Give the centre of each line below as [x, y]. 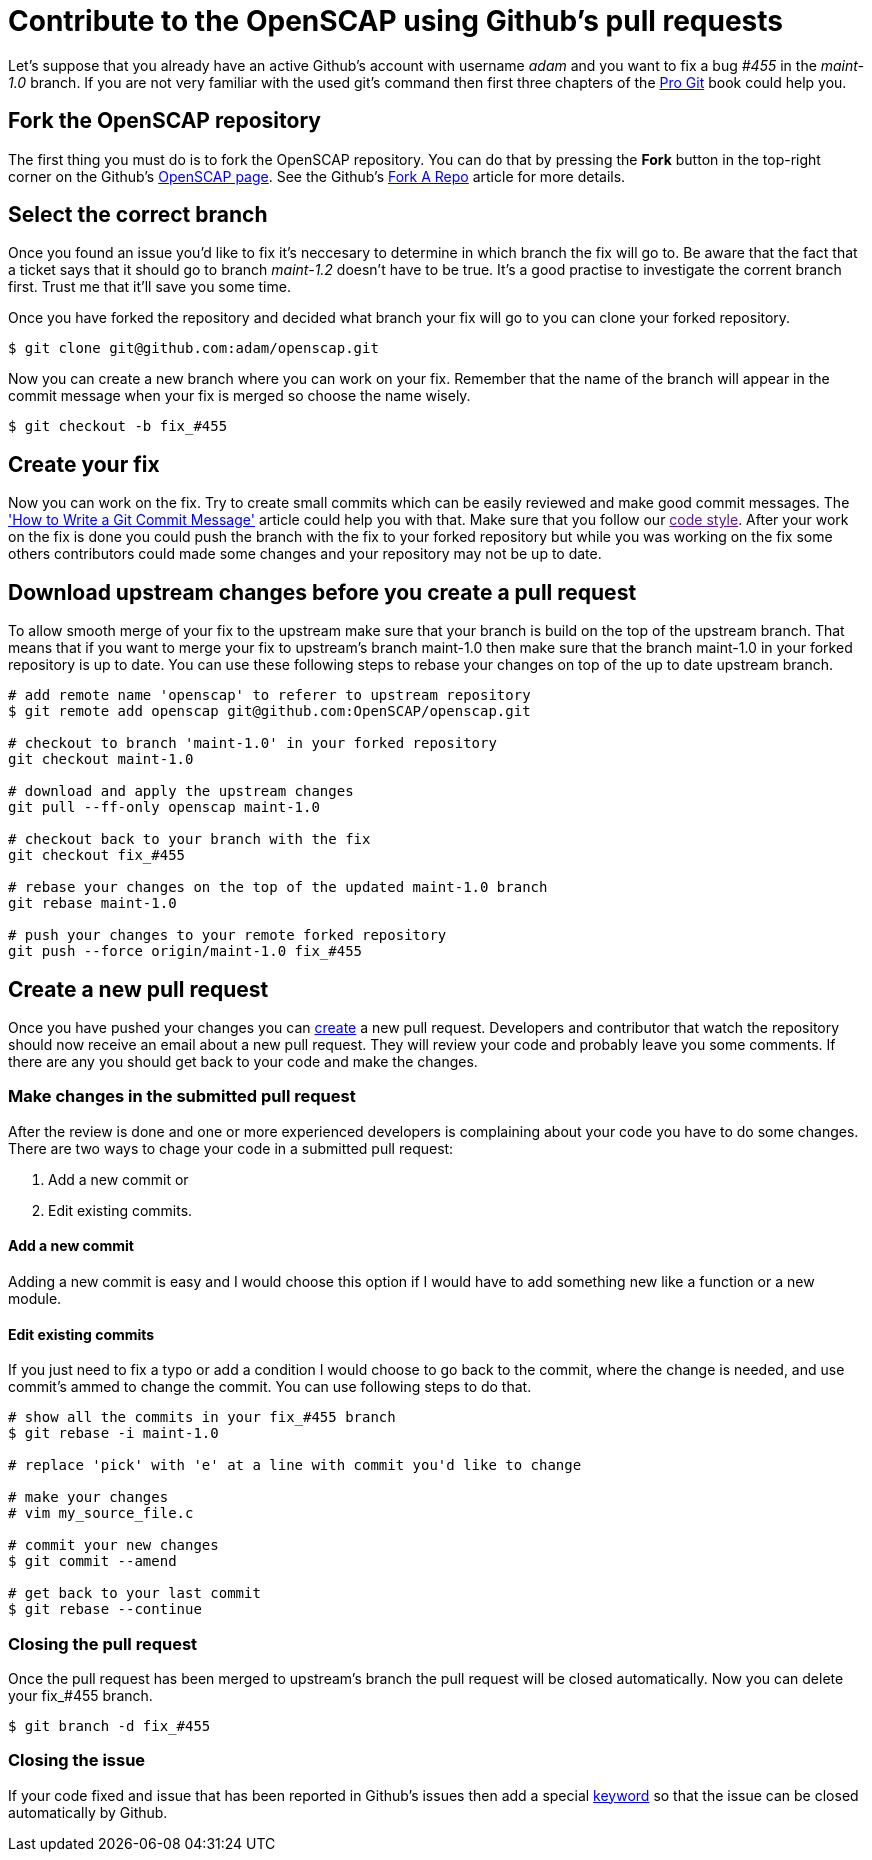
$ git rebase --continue [105, 1609]
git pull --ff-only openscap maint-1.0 [164, 807]
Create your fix [84, 464]
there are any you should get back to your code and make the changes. [243, 1061]
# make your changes [88, 1497]
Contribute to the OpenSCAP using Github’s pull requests [396, 21]
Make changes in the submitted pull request [182, 1096]
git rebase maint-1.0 [92, 903]
